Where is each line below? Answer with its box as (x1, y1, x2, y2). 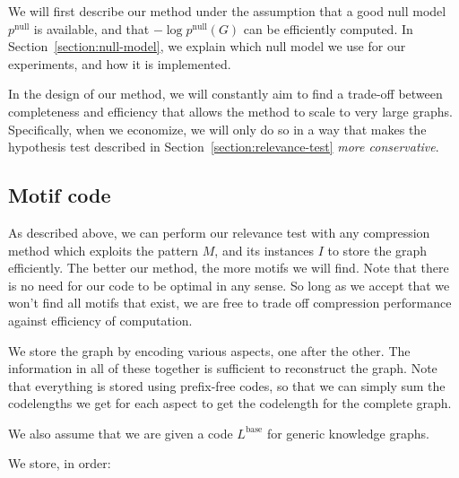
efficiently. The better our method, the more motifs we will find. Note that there (8, 258, 449, 277)
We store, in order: (8, 454, 111, 473)
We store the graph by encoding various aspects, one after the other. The (8, 341, 411, 360)
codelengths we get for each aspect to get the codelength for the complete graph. (8, 394, 452, 413)
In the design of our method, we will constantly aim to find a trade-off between (8, 84, 443, 103)
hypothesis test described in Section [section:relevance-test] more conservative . (8, 137, 439, 156)
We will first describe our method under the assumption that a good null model (8, 2, 446, 20)
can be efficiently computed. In (243, 19, 413, 38)
